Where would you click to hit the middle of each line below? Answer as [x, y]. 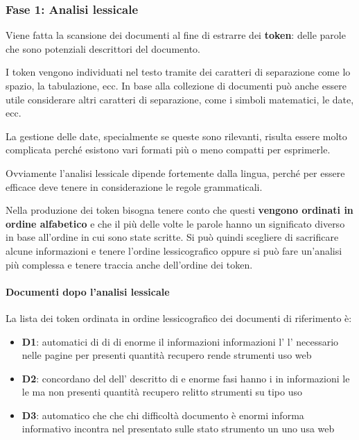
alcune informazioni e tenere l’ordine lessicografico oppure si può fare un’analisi [174, 250]
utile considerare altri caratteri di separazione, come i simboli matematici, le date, [180, 99]
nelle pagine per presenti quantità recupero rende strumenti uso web [167, 355]
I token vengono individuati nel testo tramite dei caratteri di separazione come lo [178, 72]
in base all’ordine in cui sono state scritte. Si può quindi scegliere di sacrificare [172, 237]
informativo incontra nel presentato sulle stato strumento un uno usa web [178, 429]
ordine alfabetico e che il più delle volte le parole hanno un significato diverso [175, 223]
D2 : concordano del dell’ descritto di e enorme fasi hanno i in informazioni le [186, 378]
